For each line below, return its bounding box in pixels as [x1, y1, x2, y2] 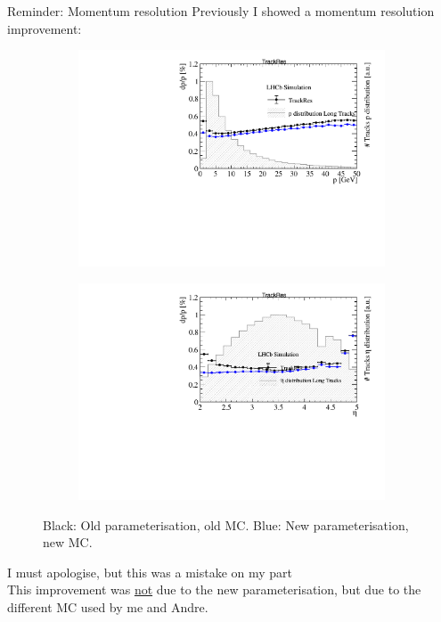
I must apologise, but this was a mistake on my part [7, 562, 293, 581]
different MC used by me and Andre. [7, 597, 208, 616]
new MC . [43, 533, 93, 552]
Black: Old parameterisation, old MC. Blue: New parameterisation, [43, 515, 409, 534]
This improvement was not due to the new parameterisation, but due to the [7, 580, 421, 599]
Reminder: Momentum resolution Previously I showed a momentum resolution [7, 2, 435, 20]
